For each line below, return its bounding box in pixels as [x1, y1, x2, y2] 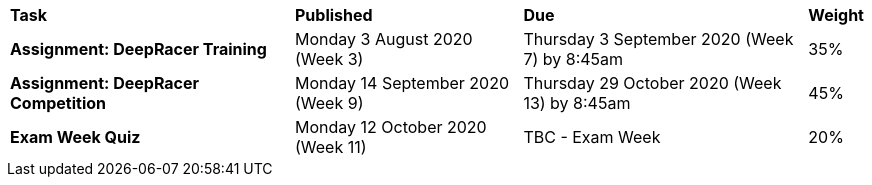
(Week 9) [295, 93, 364, 113]
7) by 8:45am [523, 49, 624, 69]
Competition [10, 93, 107, 113]
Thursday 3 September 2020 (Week [523, 29, 794, 49]
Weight [808, 5, 864, 25]
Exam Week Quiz [10, 127, 141, 147]
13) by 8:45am [523, 93, 631, 113]
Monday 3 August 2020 [295, 29, 473, 49]
